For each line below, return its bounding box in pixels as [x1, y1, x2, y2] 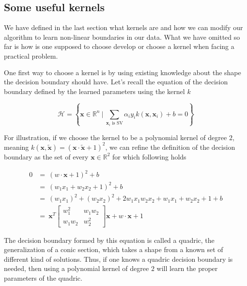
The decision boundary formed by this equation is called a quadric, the [4, 235, 215, 245]
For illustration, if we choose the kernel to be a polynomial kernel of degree [4, 132, 227, 142]
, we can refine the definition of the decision [105, 142, 235, 152]
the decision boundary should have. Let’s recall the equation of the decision [4, 77, 228, 87]
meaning [4, 142, 29, 152]
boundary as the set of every [4, 151, 89, 161]
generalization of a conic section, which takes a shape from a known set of [4, 244, 223, 254]
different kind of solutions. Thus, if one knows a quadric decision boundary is [4, 254, 233, 264]
